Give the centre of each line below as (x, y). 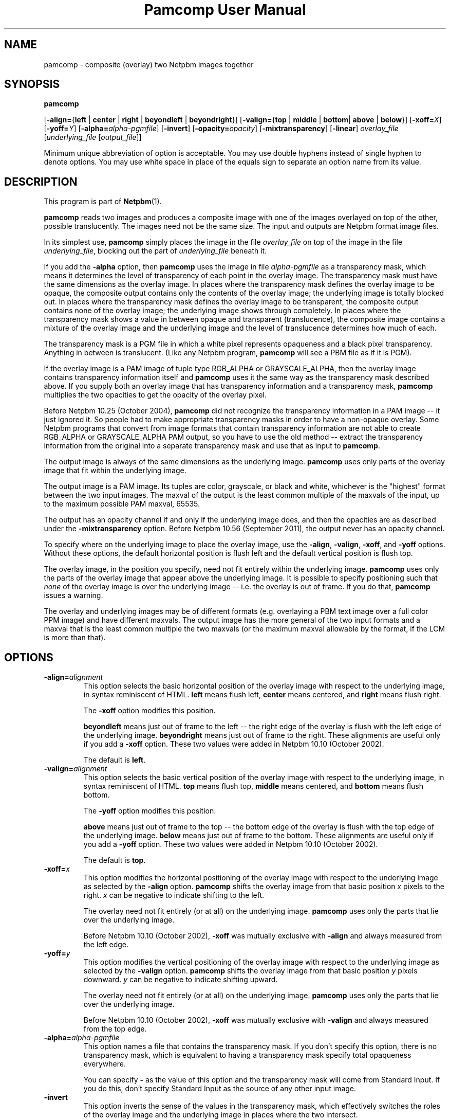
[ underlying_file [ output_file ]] (93, 137)
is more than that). (75, 638)
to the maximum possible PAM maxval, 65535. (122, 504)
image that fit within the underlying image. (115, 471)
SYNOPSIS (32, 84)
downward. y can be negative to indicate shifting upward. (181, 980)
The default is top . (115, 860)
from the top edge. (115, 1029)
